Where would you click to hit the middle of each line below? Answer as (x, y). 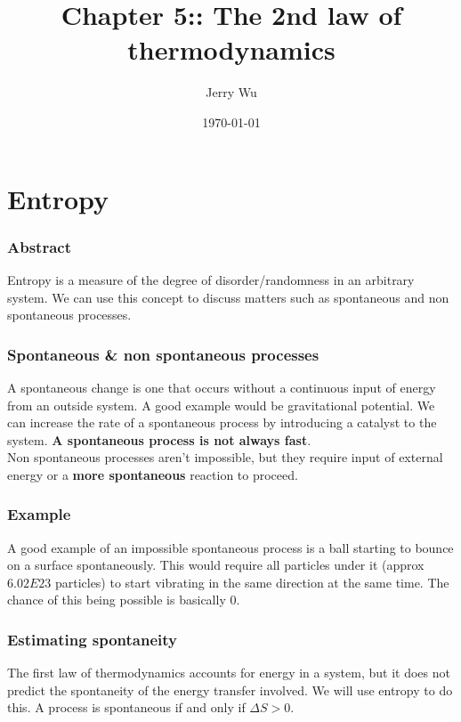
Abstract (39, 246)
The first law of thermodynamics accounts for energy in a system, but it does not (229, 673)
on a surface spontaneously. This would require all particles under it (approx (216, 565)
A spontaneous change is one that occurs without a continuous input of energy (222, 387)
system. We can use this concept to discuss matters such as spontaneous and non (228, 297)
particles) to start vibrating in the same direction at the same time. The (252, 582)
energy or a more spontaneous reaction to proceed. (153, 474)
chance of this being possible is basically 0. (124, 600)
